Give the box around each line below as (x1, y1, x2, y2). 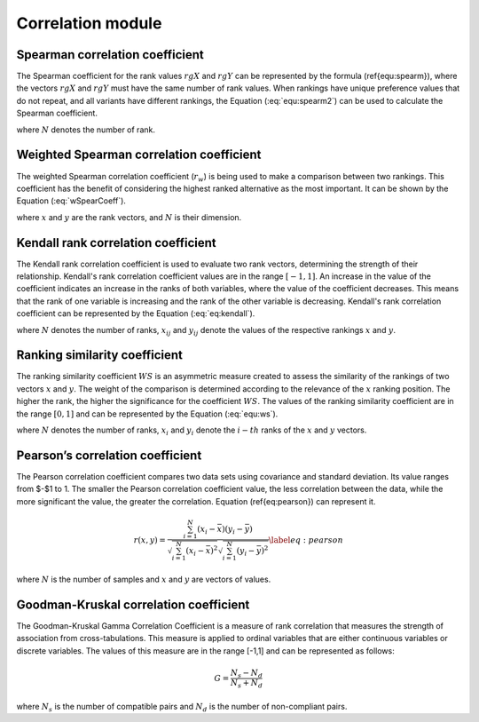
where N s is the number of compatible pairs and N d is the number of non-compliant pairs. (16, 702, 348, 714)
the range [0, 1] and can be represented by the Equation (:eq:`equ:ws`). (16, 409, 279, 419)
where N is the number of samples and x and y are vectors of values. (16, 574, 271, 584)
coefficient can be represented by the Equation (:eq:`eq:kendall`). (16, 308, 255, 319)
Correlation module (16, 13, 162, 33)
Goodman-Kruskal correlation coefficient (16, 597, 250, 612)
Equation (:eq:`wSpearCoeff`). (16, 195, 126, 206)
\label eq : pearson (268, 535, 343, 545)
